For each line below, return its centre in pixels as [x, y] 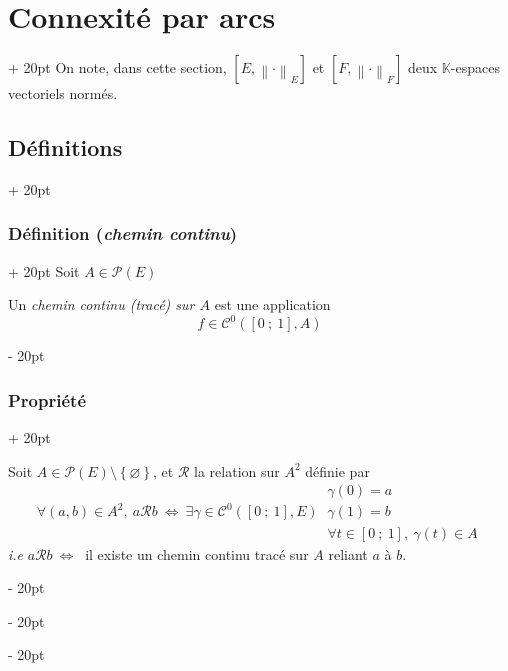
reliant [348, 553]
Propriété [47, 399]
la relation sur [237, 470]
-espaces [475, 67]
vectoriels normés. [63, 93]
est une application [272, 304]
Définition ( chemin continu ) [123, 233]
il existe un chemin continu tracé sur [197, 553]
